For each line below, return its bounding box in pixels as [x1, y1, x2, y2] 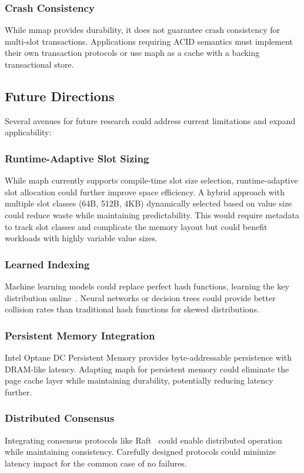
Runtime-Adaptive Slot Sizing [5, 151, 149, 165]
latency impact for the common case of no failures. [5, 457, 187, 469]
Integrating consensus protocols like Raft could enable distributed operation [5, 434, 282, 446]
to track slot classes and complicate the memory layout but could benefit [5, 220, 268, 232]
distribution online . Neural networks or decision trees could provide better [5, 291, 276, 304]
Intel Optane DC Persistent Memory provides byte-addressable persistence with [5, 351, 292, 363]
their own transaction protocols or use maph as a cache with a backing [5, 46, 260, 59]
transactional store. [5, 58, 74, 70]
